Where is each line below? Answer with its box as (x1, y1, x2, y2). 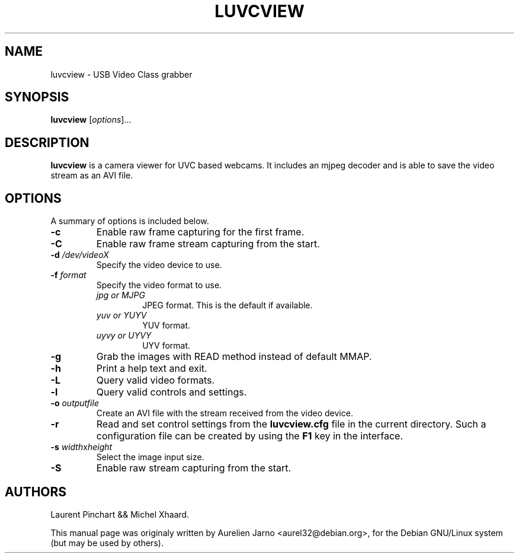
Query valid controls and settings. (96, 386, 247, 398)
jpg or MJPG (96, 290, 145, 301)
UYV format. (142, 340, 191, 351)
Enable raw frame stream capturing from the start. (96, 238, 320, 250)
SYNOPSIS (5, 90, 69, 105)
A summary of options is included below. (50, 216, 209, 227)
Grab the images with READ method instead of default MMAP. (96, 350, 372, 363)
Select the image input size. (96, 452, 204, 463)
